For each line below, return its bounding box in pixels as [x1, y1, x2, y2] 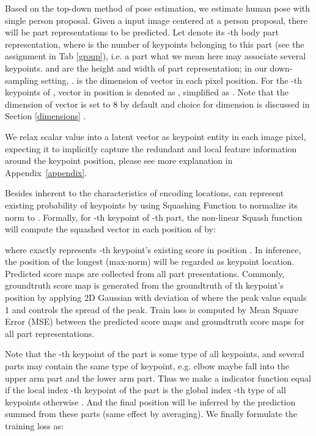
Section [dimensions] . [5, 109, 86, 122]
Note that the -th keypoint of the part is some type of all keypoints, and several [5, 347, 304, 360]
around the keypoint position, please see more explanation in [5, 154, 233, 167]
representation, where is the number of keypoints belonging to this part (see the [5, 37, 304, 50]
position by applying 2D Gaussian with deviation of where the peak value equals [5, 291, 307, 304]
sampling [5, 73, 39, 86]
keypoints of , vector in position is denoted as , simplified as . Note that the [5, 86, 289, 98]
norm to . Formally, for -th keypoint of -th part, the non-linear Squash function [5, 210, 303, 223]
